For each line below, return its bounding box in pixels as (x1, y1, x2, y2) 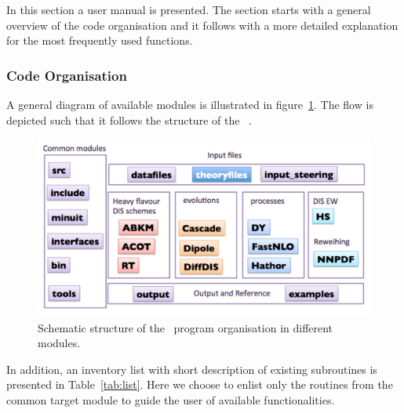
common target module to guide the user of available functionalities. (6, 392, 335, 408)
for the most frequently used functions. (6, 32, 193, 49)
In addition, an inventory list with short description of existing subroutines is (6, 360, 377, 377)
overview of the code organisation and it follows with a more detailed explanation (6, 16, 399, 33)
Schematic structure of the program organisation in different (38, 319, 333, 335)
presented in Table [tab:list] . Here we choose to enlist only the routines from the (6, 376, 393, 393)
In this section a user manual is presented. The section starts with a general (6, 2, 371, 17)
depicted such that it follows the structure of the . (6, 111, 252, 128)
